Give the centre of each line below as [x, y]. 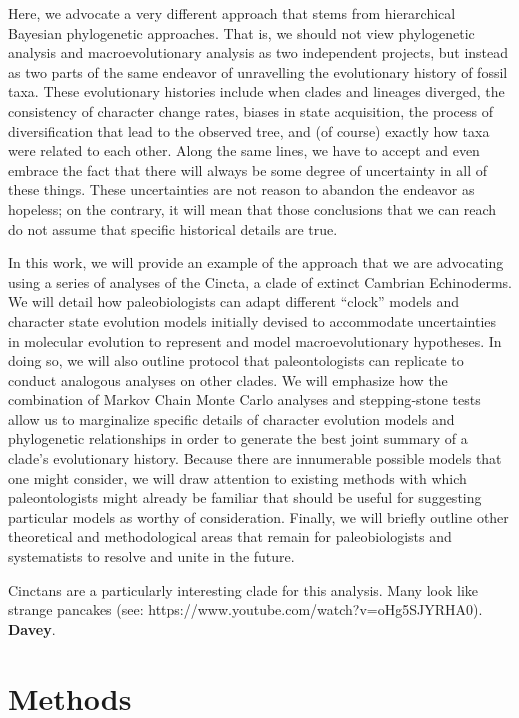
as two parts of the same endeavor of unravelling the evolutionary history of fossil [258, 71]
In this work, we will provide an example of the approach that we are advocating [256, 262]
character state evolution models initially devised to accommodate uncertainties [252, 320]
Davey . [32, 628]
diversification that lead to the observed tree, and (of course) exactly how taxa [249, 130]
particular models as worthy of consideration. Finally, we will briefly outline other [258, 516]
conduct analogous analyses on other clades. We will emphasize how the [228, 379]
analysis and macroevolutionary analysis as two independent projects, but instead [258, 52]
